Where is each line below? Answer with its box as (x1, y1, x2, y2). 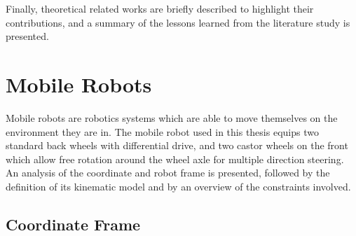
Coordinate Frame (6, 213, 141, 235)
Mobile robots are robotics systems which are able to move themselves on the (6, 110, 338, 125)
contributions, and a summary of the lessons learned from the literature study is (6, 15, 350, 29)
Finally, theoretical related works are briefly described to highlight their (6, 1, 314, 15)
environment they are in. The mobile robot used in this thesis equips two (6, 124, 319, 139)
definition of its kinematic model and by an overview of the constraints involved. (6, 179, 351, 193)
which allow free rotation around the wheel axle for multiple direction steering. (6, 151, 344, 166)
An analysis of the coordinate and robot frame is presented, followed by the (6, 165, 330, 180)
